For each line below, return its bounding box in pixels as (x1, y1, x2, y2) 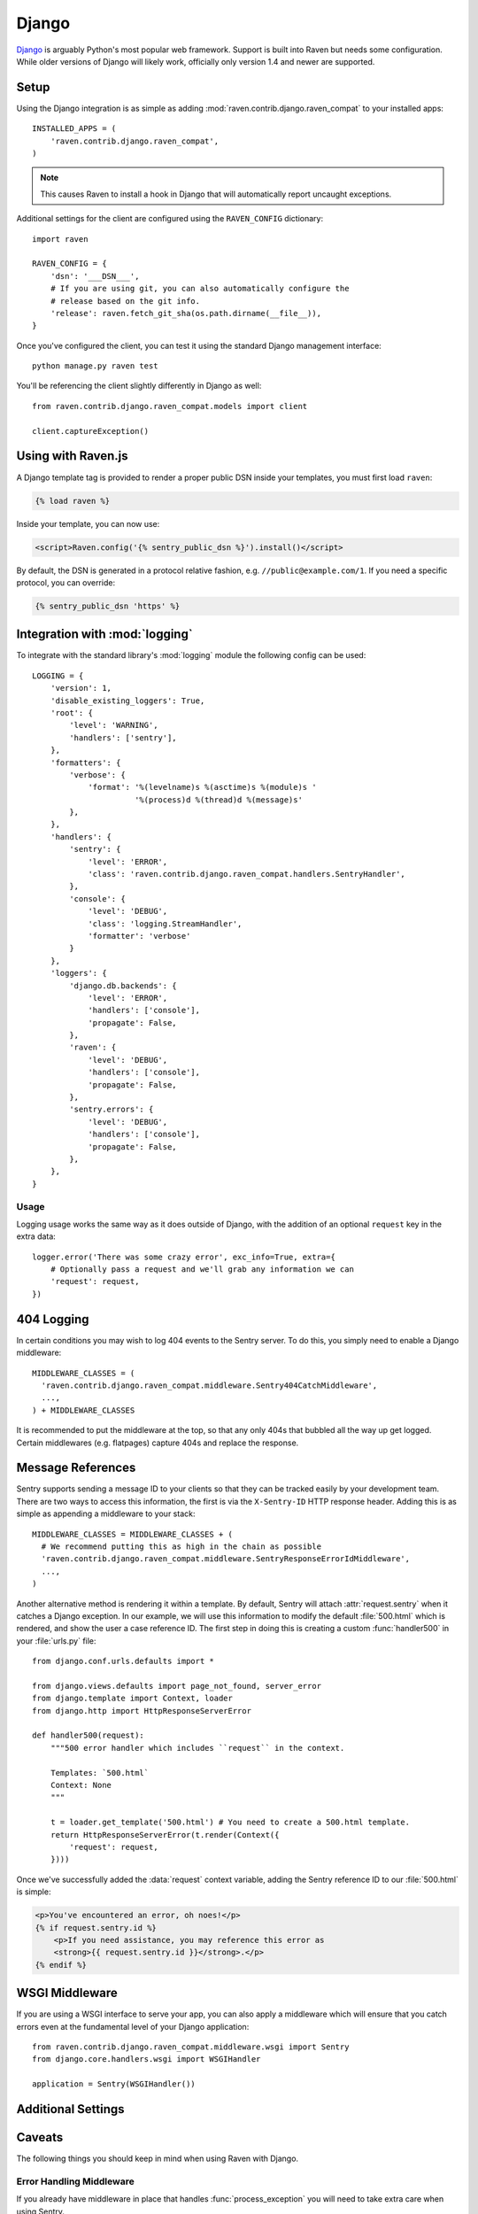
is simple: (16, 1886, 51, 1897)
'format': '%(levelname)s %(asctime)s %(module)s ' (88, 782, 318, 793)
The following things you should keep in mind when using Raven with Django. (16, 2153, 299, 2164)
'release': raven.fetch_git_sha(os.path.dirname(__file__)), (50, 308, 322, 318)
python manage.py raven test (32, 361, 158, 371)
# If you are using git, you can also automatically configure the (50, 283, 350, 294)
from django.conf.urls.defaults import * (32, 1656, 214, 1667)
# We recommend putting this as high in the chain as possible (41, 1541, 322, 1552)
